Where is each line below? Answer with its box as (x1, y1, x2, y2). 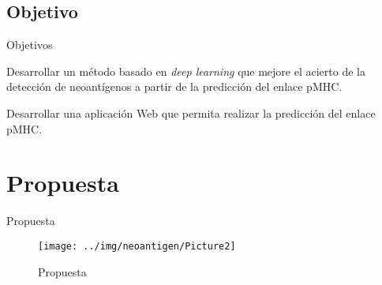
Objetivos (6, 36, 53, 53)
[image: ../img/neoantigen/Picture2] (38, 240, 236, 252)
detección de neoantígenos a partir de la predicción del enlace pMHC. (6, 78, 343, 95)
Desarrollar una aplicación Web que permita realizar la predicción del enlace (6, 104, 376, 121)
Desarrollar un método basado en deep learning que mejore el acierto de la (6, 62, 365, 79)
